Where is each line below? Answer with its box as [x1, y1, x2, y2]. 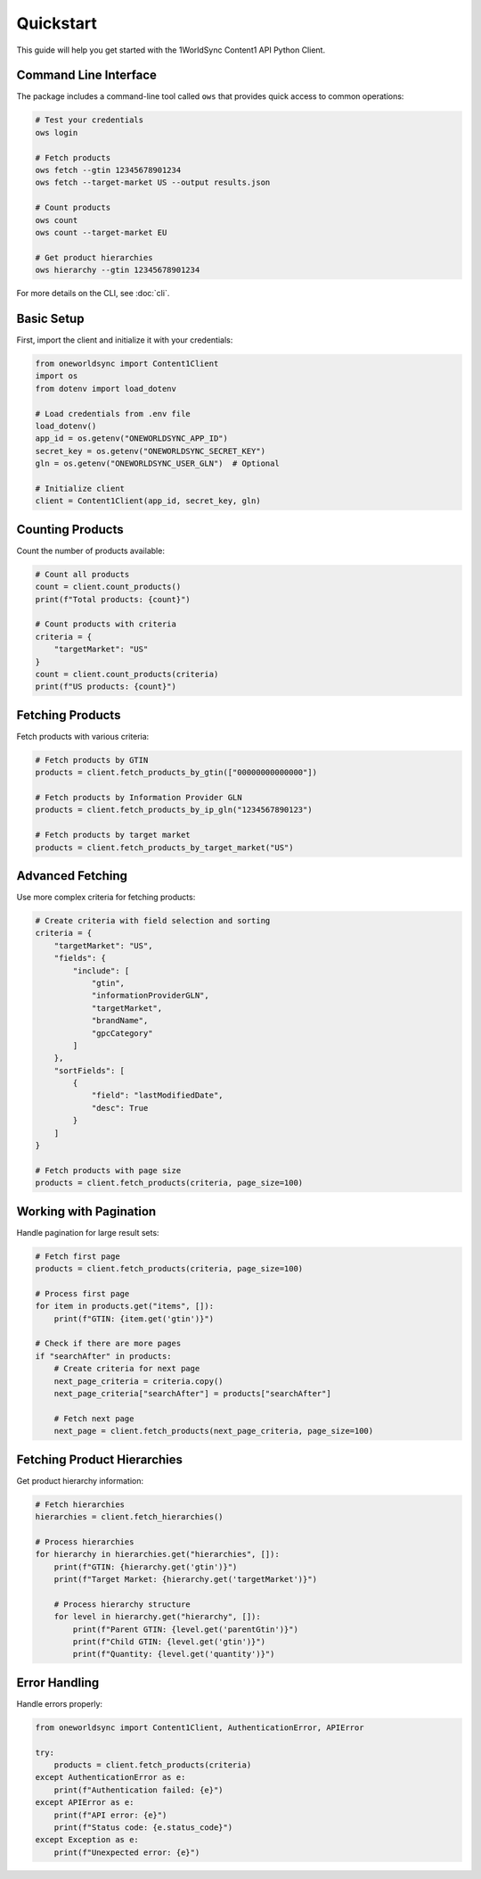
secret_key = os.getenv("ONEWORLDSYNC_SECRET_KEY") [35, 446, 266, 456]
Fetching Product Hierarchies [16, 1452, 183, 1467]
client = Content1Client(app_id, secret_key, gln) [35, 496, 262, 506]
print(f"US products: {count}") [35, 682, 177, 691]
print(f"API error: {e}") [53, 1809, 167, 1820]
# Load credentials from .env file [35, 409, 191, 418]
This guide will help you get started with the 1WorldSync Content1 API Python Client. [16, 45, 325, 55]
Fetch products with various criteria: [16, 731, 150, 741]
